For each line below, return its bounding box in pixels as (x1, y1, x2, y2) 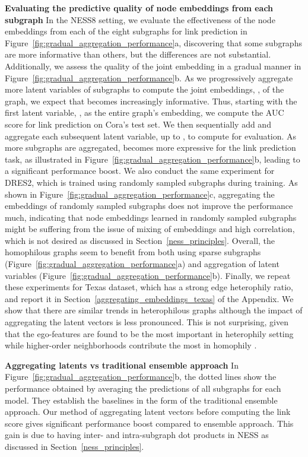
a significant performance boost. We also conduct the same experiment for (5, 164, 275, 177)
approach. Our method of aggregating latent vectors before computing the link (5, 405, 291, 418)
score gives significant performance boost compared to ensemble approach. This (5, 417, 294, 429)
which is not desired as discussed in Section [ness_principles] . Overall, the (5, 234, 275, 246)
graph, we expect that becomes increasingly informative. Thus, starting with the (5, 94, 297, 107)
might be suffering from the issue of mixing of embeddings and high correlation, (5, 223, 295, 235)
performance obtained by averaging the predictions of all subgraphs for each (5, 382, 281, 394)
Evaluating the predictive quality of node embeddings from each (5, 2, 274, 14)
